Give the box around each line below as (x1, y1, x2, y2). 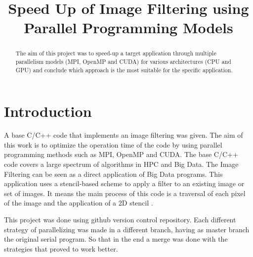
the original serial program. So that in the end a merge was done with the (4, 234, 228, 244)
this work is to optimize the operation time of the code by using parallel (4, 139, 222, 150)
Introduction (4, 101, 92, 121)
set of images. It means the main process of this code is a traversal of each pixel (4, 188, 246, 198)
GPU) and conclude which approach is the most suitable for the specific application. (15, 65, 233, 74)
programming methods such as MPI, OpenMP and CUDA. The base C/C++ (4, 149, 238, 159)
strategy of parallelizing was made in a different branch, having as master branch (4, 224, 250, 234)
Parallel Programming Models (24, 17, 233, 38)
